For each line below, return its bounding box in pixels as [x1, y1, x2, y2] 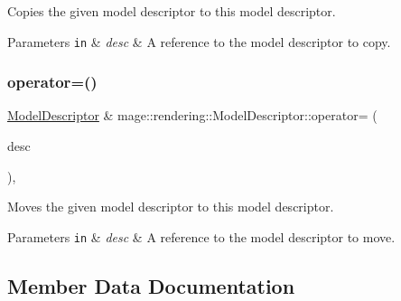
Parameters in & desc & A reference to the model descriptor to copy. [7, 32, 391, 51]
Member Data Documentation [7, 271, 295, 299]
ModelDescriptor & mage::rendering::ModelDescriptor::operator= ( [7, 106, 378, 125]
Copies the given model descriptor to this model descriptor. [7, 2, 336, 20]
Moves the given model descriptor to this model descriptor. [7, 197, 334, 216]
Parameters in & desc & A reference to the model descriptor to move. [7, 227, 396, 246]
